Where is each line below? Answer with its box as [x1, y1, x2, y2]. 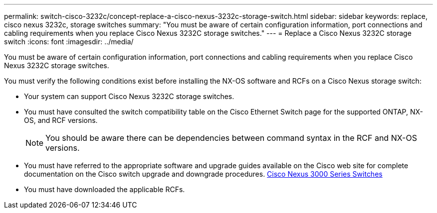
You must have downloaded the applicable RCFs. [24, 185, 185, 194]
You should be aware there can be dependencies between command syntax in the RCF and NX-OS [45, 133, 417, 143]
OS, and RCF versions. [24, 116, 98, 124]
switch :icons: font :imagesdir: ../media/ [4, 37, 134, 46]
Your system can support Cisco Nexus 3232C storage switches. [24, 92, 234, 101]
